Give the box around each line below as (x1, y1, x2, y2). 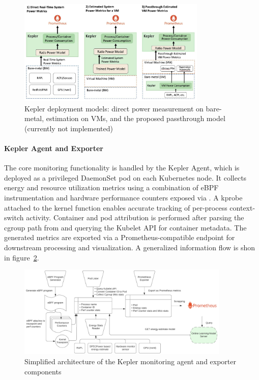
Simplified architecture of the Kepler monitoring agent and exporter (24, 356, 236, 366)
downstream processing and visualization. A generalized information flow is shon (4, 242, 255, 253)
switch (4, 212, 24, 223)
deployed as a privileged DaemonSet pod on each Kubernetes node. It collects (4, 172, 247, 183)
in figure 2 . (4, 252, 39, 262)
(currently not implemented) (24, 123, 113, 133)
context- (229, 202, 255, 213)
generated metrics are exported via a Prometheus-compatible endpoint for (4, 232, 235, 243)
